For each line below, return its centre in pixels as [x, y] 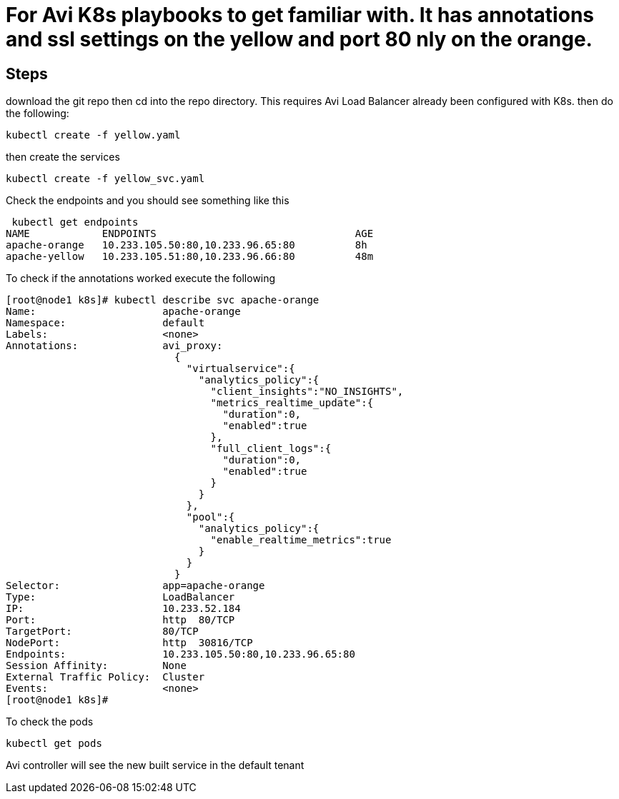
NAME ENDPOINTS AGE [190, 234]
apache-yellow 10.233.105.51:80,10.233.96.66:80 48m [190, 257]
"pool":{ [211, 517]
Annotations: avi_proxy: [114, 346]
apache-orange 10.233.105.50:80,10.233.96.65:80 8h [187, 245]
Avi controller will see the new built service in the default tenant [155, 765]
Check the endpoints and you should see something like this [148, 201]
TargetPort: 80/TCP [102, 632]
